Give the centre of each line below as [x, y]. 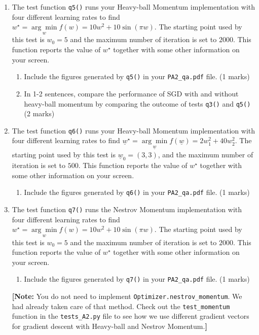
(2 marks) [39, 113]
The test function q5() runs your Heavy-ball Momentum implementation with [134, 7]
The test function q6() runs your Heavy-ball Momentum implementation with [134, 130]
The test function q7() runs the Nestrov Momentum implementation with [127, 209]
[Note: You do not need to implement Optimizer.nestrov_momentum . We [127, 296]
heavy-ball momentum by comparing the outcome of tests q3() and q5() [137, 103]
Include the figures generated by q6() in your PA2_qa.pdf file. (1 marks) [137, 192]
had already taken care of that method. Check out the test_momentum [121, 306]
